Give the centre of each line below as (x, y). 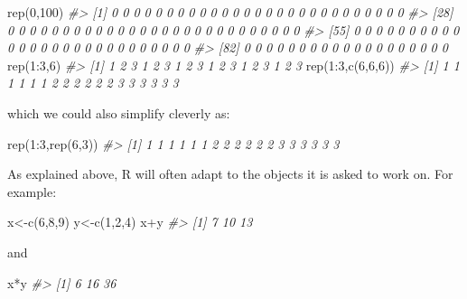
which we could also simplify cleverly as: (119, 112)
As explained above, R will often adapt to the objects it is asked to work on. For (230, 174)
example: (32, 191)
